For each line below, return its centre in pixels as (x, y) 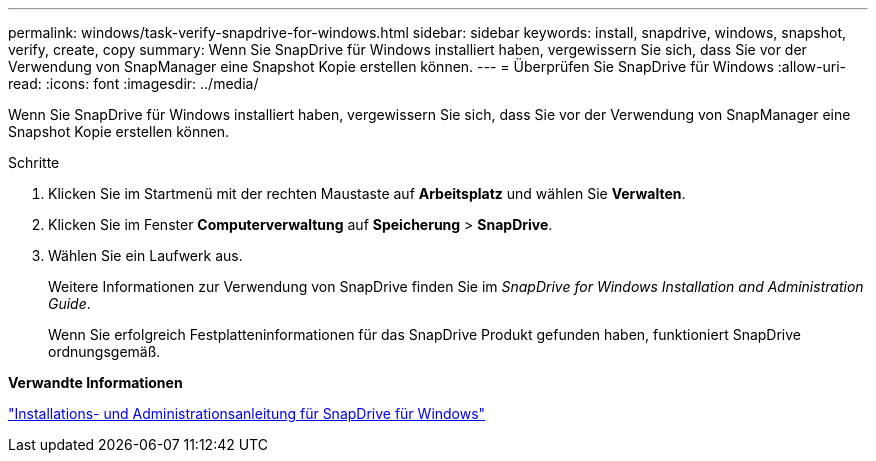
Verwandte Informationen (95, 382)
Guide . (69, 303)
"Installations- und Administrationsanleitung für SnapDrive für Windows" (247, 413)
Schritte (34, 162)
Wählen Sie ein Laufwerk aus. (145, 255)
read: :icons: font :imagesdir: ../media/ (133, 83)
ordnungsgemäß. (104, 351)
